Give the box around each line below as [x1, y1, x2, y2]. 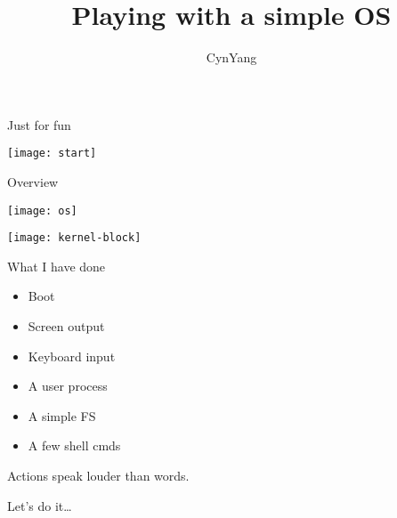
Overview [7, 172, 59, 190]
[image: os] [7, 204, 77, 217]
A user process [28, 376, 108, 395]
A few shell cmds [28, 436, 121, 455]
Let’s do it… [7, 496, 72, 514]
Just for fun [7, 115, 71, 134]
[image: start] [7, 147, 97, 160]
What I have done [7, 256, 106, 275]
